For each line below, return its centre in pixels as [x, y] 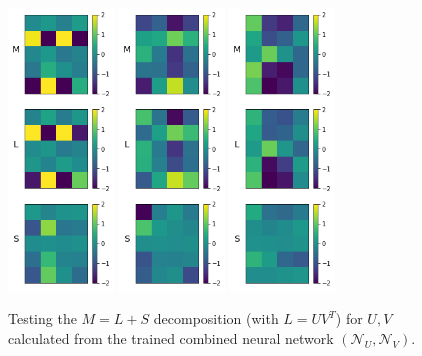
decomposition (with [216, 318]
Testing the [42, 318]
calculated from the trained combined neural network [171, 338]
